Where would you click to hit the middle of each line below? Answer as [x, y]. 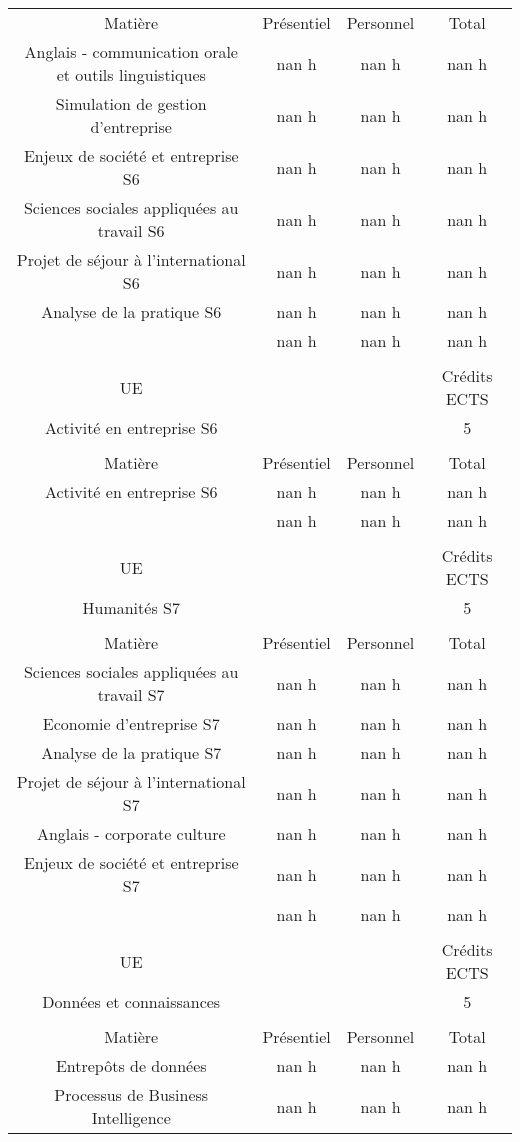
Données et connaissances [131, 1001]
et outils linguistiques [131, 74]
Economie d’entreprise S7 [131, 723]
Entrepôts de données [131, 1065]
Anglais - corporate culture [131, 833]
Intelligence [131, 1117]
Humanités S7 [131, 607]
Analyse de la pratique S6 [131, 311]
